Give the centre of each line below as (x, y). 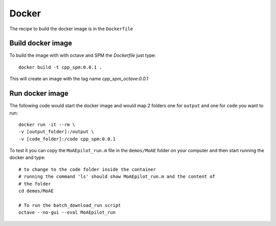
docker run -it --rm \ (47, 125)
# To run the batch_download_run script (70, 205)
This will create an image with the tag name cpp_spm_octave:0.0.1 (79, 79)
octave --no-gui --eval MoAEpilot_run (67, 212)
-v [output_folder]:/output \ (56, 132)
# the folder (35, 184)
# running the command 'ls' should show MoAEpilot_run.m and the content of (117, 177)
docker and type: (27, 158)
